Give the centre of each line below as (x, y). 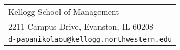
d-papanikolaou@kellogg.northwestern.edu (90, 39)
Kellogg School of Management (64, 11)
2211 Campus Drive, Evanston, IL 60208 (81, 26)
